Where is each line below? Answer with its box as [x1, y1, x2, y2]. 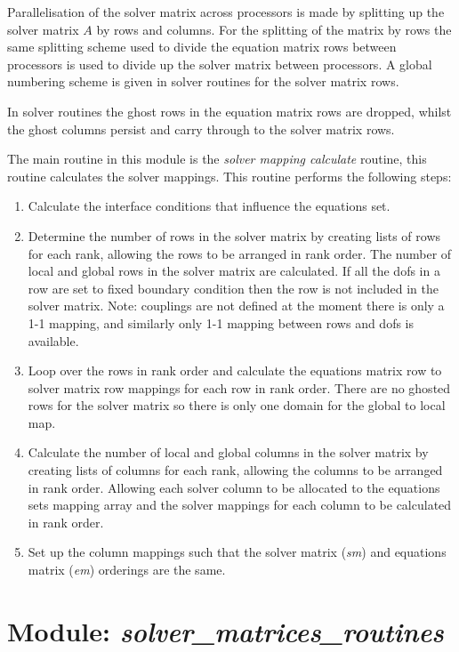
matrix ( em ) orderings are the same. [28, 560, 226, 579]
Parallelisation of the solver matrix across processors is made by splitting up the [7, 3, 445, 20]
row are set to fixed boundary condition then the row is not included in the [28, 278, 439, 297]
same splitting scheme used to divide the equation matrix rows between [7, 37, 397, 56]
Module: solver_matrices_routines [7, 612, 444, 649]
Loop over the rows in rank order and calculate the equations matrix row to [28, 361, 442, 380]
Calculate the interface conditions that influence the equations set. [28, 197, 391, 215]
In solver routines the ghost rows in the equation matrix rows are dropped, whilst [7, 101, 452, 120]
